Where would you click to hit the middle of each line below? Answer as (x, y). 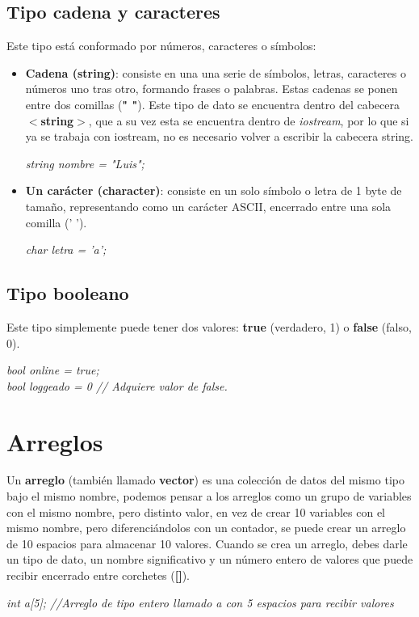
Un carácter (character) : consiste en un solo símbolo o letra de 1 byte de (214, 190)
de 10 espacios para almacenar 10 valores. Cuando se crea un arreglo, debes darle (207, 543)
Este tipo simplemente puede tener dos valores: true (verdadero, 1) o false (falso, (209, 326)
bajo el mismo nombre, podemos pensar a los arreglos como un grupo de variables (209, 496)
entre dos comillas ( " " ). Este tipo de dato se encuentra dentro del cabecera (212, 104)
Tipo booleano (68, 293)
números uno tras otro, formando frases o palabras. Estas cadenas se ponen (212, 89)
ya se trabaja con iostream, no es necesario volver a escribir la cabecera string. (220, 136)
